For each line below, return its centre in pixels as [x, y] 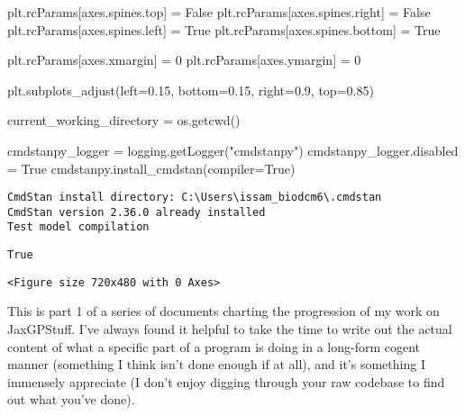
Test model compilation [78, 227]
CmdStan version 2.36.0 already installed [137, 212]
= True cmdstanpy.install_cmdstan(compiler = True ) [151, 168]
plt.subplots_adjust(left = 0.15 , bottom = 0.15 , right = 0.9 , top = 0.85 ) [191, 90]
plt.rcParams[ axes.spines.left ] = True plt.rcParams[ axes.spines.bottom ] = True [224, 29]
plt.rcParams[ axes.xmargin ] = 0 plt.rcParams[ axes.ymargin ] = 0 [184, 60]
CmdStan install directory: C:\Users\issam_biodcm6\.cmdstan [195, 198]
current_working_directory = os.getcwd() [124, 120]
